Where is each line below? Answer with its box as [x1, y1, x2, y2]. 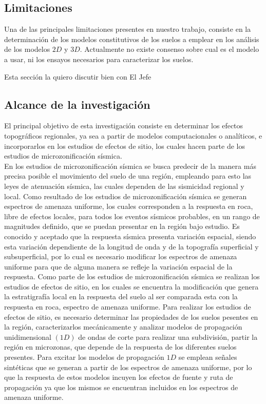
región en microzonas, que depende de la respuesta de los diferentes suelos [4, 341, 237, 352]
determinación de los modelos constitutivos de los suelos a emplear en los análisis [4, 33, 259, 44]
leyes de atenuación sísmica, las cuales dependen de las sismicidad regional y [4, 180, 244, 191]
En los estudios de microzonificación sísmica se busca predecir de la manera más [4, 160, 256, 171]
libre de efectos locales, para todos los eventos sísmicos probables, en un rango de [4, 210, 260, 221]
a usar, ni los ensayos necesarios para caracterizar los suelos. [4, 53, 194, 64]
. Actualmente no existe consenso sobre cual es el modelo [80, 44, 259, 54]
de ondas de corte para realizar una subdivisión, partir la [78, 331, 258, 342]
